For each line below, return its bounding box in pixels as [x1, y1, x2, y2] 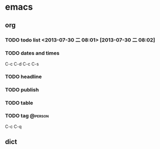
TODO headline [5, 73, 42, 80]
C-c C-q [5, 124, 22, 129]
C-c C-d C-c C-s [5, 61, 39, 67]
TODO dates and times [5, 50, 60, 57]
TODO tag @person [5, 112, 49, 119]
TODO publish [5, 86, 39, 93]
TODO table [5, 99, 33, 106]
